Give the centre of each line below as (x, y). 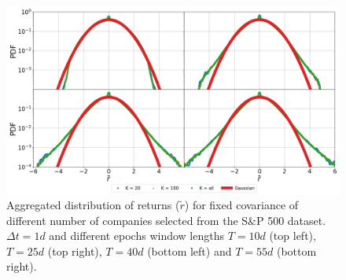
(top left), (293, 236)
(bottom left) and (190, 251)
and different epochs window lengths (136, 236)
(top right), (75, 251)
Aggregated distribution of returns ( (93, 205)
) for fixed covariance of (241, 205)
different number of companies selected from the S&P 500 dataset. (166, 220)
